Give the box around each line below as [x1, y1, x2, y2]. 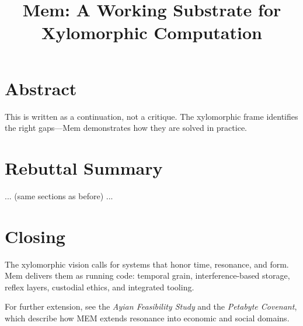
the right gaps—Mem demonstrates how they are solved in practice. [5, 122, 247, 134]
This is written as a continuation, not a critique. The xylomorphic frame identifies [5, 110, 298, 122]
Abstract [5, 76, 77, 100]
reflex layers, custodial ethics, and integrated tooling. [5, 280, 194, 293]
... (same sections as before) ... [5, 189, 113, 202]
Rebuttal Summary [5, 155, 163, 179]
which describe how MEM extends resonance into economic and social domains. [5, 311, 290, 324]
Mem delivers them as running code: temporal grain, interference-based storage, [5, 269, 290, 282]
